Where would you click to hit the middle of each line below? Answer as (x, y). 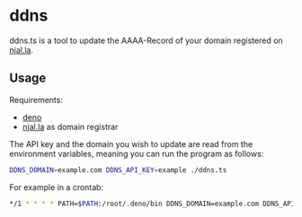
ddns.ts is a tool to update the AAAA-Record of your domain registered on (146, 40)
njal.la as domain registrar (70, 126)
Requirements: (36, 100)
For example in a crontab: (57, 187)
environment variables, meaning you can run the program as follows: (137, 153)
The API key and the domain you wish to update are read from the (131, 143)
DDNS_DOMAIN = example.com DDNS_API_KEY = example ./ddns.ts (118, 170)
